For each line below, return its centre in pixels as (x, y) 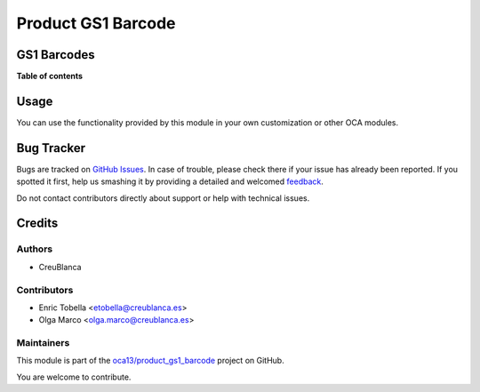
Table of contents (50, 76)
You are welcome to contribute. (74, 377)
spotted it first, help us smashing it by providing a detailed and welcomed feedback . (170, 181)
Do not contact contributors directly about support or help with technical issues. (163, 198)
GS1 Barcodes (56, 55)
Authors (35, 249)
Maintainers (43, 343)
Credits (37, 224)
